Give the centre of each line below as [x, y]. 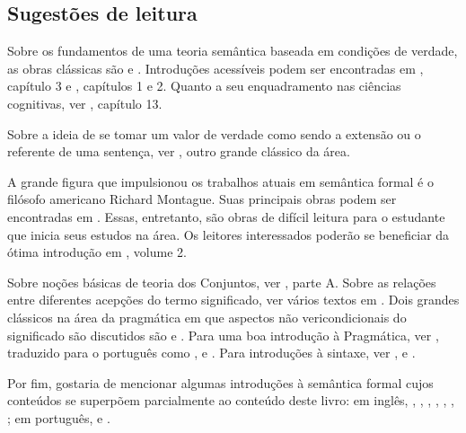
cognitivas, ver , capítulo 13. [85, 103]
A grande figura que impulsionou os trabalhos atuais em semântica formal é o [220, 181]
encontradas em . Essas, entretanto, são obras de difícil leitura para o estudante [226, 216]
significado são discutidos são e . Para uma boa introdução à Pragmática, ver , [223, 335]
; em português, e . [59, 417]
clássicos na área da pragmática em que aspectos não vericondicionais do [207, 317]
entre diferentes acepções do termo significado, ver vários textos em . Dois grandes [233, 300]
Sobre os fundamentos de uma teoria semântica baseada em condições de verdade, [233, 51]
